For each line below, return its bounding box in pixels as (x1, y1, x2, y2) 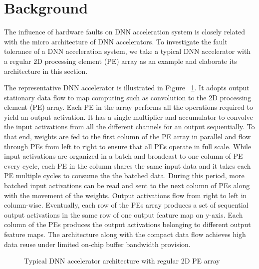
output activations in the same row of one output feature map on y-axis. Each (4, 209, 243, 220)
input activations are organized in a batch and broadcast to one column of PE (4, 151, 243, 161)
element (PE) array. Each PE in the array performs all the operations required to (4, 102, 253, 112)
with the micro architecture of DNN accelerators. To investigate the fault (4, 36, 228, 46)
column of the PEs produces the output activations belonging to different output (4, 219, 251, 230)
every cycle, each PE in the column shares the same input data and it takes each (4, 160, 251, 171)
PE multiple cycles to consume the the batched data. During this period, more (4, 170, 245, 181)
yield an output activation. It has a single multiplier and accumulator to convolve (4, 111, 253, 122)
